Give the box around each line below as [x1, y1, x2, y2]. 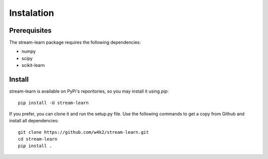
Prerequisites [9, 26, 52, 35]
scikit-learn [21, 62, 45, 68]
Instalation [9, 7, 54, 18]
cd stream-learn [18, 136, 58, 142]
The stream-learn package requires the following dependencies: [9, 40, 141, 46]
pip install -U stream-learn [18, 100, 89, 106]
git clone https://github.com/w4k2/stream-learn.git [18, 129, 149, 135]
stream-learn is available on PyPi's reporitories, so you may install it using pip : [9, 88, 169, 94]
